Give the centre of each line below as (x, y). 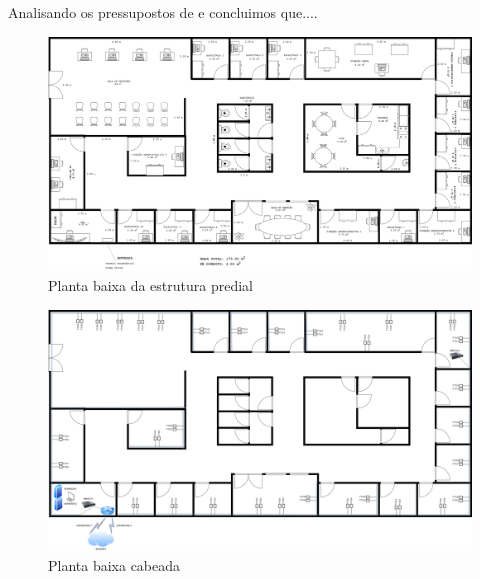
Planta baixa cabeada (114, 564)
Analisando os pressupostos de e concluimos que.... (163, 12)
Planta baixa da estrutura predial (150, 284)
